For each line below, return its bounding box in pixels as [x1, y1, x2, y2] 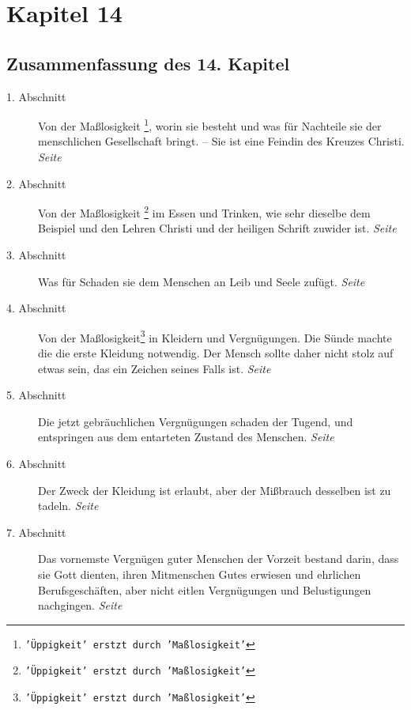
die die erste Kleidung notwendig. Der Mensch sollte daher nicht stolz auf [38, 345, 394, 361]
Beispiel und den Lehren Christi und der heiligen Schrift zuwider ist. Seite [38, 220, 397, 236]
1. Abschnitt [6, 88, 66, 104]
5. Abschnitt [6, 387, 66, 403]
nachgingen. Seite [38, 597, 123, 614]
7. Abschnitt [6, 523, 66, 540]
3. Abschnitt [6, 247, 66, 263]
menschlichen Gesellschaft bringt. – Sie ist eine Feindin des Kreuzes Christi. [38, 133, 405, 149]
